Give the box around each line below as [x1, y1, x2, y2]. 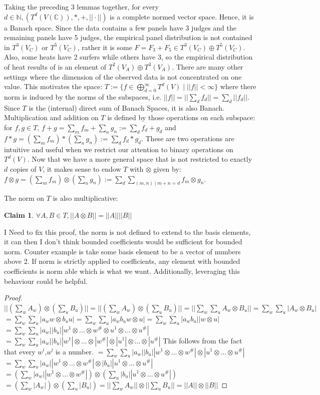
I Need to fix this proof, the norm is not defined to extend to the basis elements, [4, 226, 251, 237]
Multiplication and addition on [4, 112, 99, 123]
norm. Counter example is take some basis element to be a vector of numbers [4, 246, 241, 256]
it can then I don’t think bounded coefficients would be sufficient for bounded [4, 236, 242, 247]
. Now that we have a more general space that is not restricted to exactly [27, 154, 252, 164]
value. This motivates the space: [4, 81, 103, 92]
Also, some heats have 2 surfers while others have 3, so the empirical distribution [4, 52, 253, 62]
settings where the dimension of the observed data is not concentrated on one [4, 71, 242, 82]
